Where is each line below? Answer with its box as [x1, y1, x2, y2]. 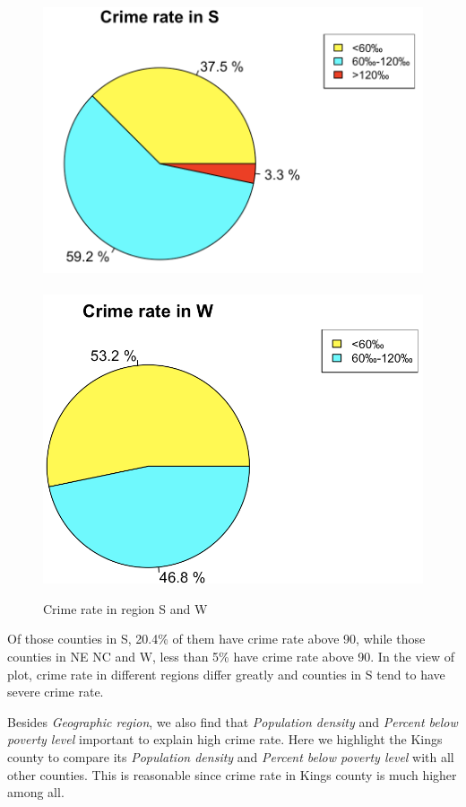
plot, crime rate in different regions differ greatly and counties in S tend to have [7, 664, 445, 683]
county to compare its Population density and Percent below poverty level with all [7, 748, 454, 767]
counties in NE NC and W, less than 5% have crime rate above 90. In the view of [7, 647, 454, 666]
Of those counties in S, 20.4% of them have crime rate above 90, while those [7, 629, 426, 648]
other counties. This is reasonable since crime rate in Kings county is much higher [7, 765, 457, 784]
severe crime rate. [7, 682, 104, 701]
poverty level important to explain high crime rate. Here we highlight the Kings [7, 730, 443, 749]
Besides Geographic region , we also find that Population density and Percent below [7, 712, 458, 731]
